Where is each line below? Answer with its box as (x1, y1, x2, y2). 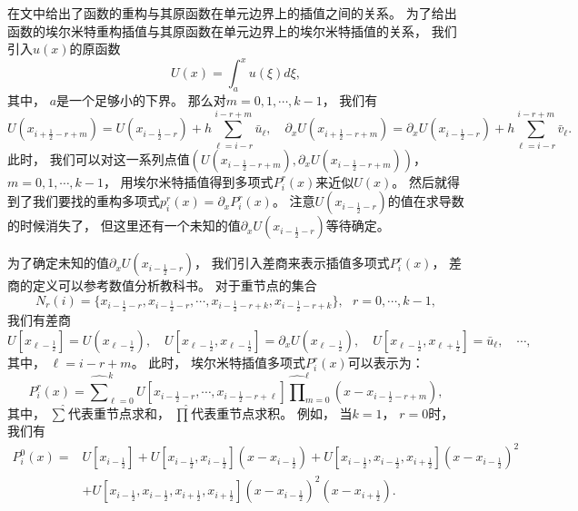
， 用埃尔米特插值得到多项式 (103, 172, 274, 191)
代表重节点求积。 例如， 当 (191, 403, 353, 422)
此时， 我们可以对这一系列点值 (7, 149, 190, 168)
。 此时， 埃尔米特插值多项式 (131, 353, 305, 371)
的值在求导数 (387, 192, 464, 211)
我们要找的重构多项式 (32, 192, 160, 211)
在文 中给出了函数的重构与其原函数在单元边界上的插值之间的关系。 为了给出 (7, 4, 457, 22)
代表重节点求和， (67, 403, 170, 422)
